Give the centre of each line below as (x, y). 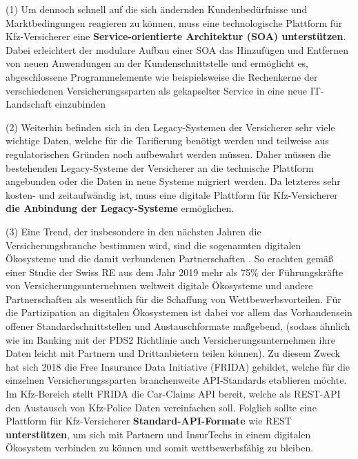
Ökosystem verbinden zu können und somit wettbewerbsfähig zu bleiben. (160, 448)
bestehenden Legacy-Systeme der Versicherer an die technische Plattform (160, 167)
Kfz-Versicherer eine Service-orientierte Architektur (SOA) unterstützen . (176, 36)
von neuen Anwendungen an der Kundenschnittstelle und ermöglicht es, (157, 63)
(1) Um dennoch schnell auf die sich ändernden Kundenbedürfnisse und (157, 9)
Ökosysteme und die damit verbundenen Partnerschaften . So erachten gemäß (170, 258)
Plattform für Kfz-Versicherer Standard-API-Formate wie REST (149, 421)
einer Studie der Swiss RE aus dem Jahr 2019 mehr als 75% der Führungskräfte (175, 272)
